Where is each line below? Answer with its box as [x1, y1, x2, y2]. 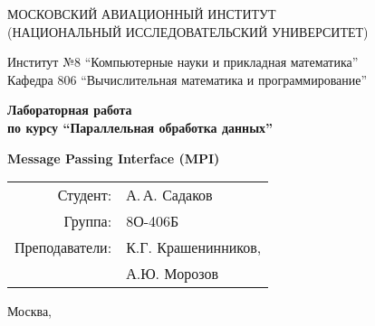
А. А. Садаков [126, 184, 213, 206]
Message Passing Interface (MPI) [7, 148, 220, 167]
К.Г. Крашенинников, [126, 237, 262, 258]
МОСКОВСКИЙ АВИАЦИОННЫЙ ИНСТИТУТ [7, 5, 276, 23]
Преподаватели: [14, 237, 112, 258]
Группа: [63, 210, 112, 232]
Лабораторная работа [7, 100, 132, 119]
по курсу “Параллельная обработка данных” [7, 117, 274, 136]
